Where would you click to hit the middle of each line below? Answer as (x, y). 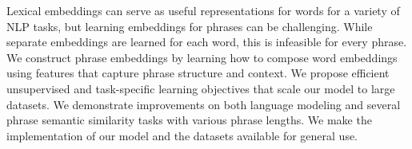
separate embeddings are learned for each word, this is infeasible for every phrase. (207, 42)
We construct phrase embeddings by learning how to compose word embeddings (202, 57)
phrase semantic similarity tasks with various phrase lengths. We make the (189, 120)
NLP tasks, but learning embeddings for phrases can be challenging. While (190, 26)
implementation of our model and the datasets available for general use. (182, 135)
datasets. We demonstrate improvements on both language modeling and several (204, 104)
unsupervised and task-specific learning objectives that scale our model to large (201, 88)
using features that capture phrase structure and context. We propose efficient (198, 73)
